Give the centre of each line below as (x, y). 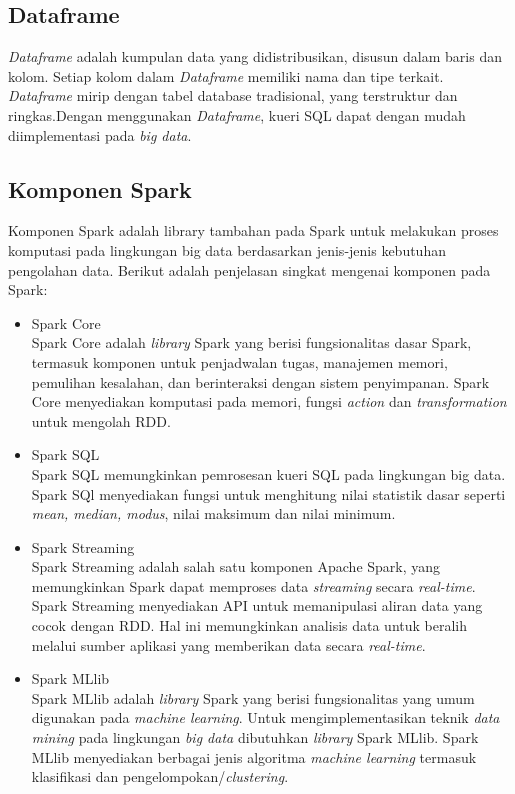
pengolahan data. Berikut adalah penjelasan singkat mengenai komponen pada (249, 269)
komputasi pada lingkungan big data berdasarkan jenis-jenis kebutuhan (227, 249)
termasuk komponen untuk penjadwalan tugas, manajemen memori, (239, 361)
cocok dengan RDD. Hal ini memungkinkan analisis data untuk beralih (249, 625)
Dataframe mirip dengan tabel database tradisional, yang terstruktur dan (233, 95)
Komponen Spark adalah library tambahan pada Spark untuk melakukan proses (253, 230)
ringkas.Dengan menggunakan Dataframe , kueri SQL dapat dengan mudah (237, 114)
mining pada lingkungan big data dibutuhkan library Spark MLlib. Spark (255, 737)
